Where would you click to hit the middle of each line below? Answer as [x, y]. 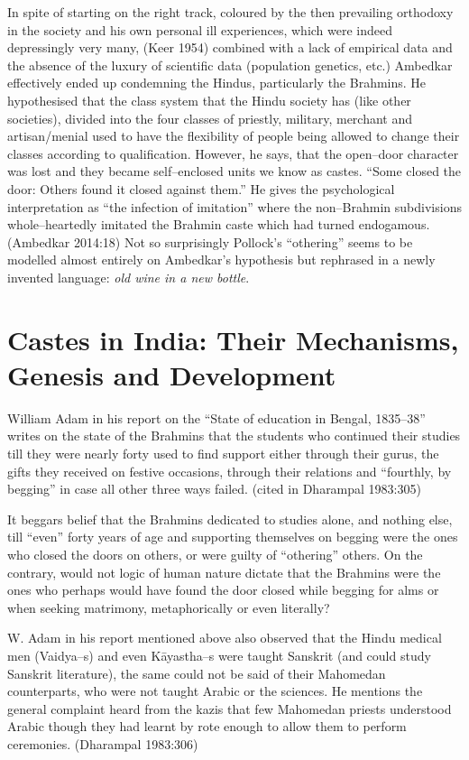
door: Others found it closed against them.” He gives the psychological [201, 188]
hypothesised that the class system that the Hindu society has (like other [209, 100]
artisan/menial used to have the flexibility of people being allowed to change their [234, 136]
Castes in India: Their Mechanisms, [233, 339]
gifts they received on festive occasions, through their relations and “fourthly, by [230, 471]
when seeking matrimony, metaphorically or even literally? [169, 607]
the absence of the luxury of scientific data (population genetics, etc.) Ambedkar [230, 65]
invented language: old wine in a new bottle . [129, 277]
